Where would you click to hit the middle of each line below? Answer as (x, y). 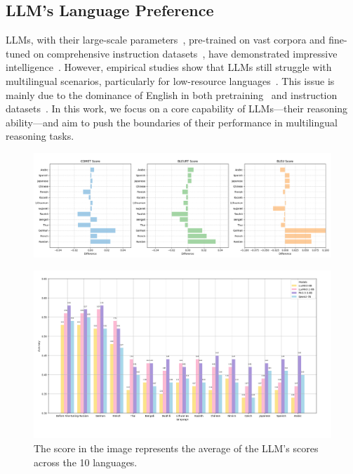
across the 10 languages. (86, 462)
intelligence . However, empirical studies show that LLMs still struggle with (169, 67)
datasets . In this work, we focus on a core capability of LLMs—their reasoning (177, 108)
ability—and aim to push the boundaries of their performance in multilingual (172, 122)
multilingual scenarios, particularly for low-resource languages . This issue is (170, 80)
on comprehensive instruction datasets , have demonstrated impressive (185, 53)
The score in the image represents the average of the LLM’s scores (176, 448)
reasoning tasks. (40, 136)
